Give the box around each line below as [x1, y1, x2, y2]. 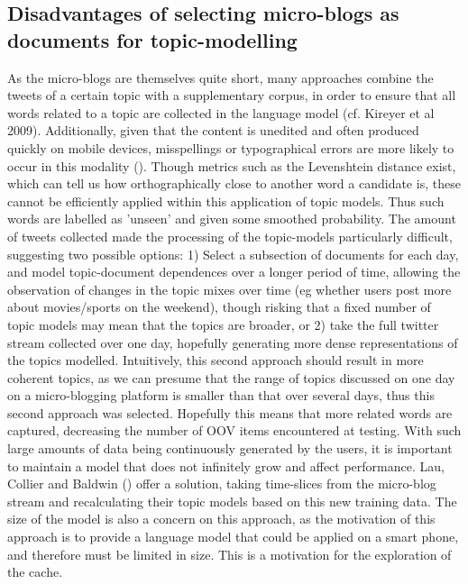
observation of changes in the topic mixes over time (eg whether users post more [7, 279, 452, 298]
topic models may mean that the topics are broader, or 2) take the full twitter [7, 315, 439, 333]
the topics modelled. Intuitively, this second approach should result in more [7, 351, 424, 370]
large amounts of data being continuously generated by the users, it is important [7, 439, 453, 458]
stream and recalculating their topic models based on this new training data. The [7, 491, 457, 510]
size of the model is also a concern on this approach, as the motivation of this [7, 509, 436, 528]
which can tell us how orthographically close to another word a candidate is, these [7, 174, 461, 193]
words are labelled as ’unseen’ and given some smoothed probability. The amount [7, 209, 456, 228]
